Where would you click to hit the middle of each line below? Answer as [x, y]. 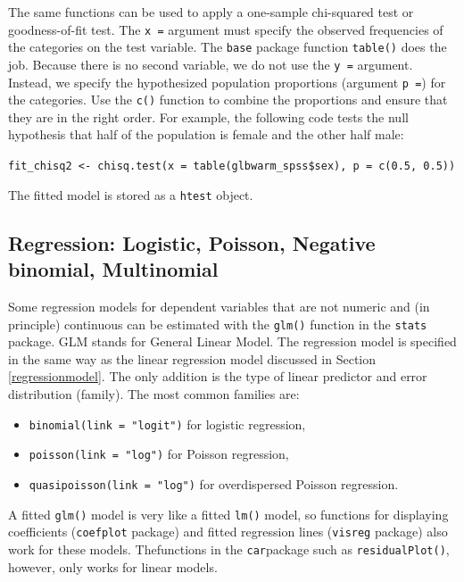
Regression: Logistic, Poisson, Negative [192, 242]
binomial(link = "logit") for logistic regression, [167, 424]
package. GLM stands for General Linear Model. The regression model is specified [232, 341]
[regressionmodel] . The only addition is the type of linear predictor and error [218, 376]
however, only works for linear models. [113, 566]
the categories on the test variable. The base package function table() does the [228, 47]
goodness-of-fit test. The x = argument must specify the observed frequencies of [226, 29]
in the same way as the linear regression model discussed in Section [192, 358]
